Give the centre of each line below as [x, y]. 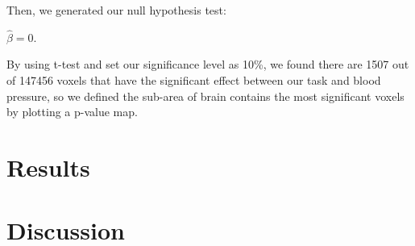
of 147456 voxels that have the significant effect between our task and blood [194, 80]
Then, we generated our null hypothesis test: [116, 10]
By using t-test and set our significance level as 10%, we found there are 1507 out [208, 64]
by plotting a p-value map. [72, 112]
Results [48, 167]
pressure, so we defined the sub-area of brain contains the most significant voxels [205, 96]
